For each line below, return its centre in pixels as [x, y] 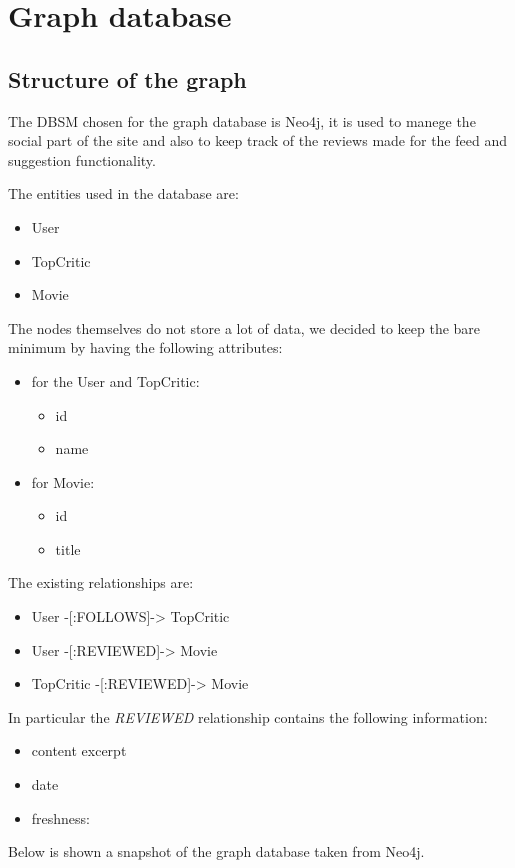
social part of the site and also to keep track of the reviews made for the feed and [257, 140]
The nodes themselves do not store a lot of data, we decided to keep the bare [244, 327]
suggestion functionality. [82, 159]
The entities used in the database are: [123, 193]
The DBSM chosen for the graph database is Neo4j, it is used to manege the [242, 120]
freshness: [61, 817]
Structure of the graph [127, 78]
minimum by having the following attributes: [145, 347]
